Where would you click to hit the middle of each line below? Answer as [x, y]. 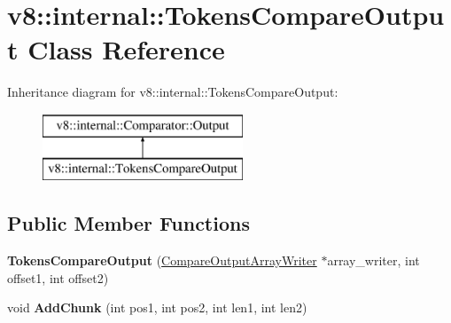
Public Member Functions [128, 223]
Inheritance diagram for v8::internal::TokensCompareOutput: [173, 92]
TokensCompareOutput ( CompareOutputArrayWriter [162, 260]
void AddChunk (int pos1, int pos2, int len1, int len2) [157, 307]
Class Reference [126, 49]
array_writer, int [373, 260]
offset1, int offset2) [58, 277]
